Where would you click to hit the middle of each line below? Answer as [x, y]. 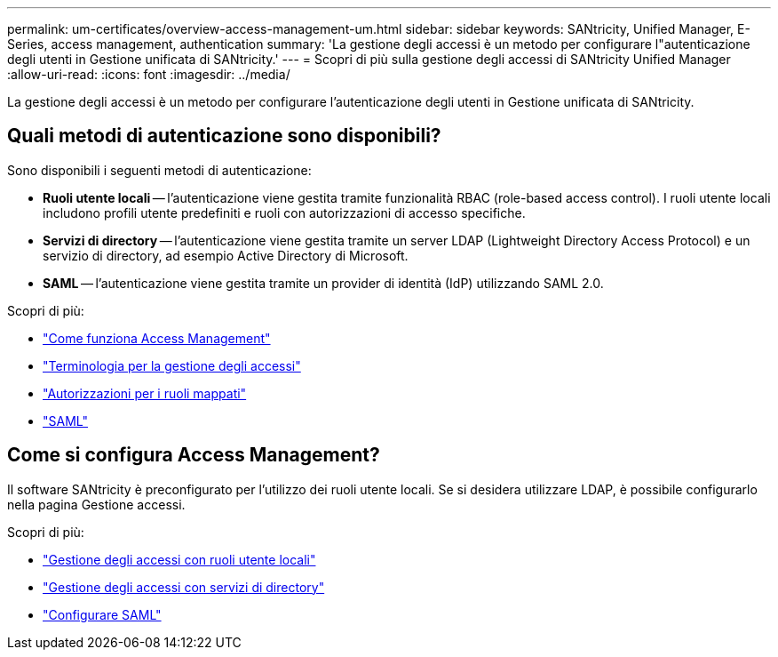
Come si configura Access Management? [194, 455]
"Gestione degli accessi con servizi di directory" [184, 587]
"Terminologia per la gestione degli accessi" [172, 365]
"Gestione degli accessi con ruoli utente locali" [179, 559]
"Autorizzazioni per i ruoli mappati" [145, 393]
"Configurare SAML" [102, 614]
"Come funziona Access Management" [157, 338]
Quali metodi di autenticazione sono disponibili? [224, 136]
